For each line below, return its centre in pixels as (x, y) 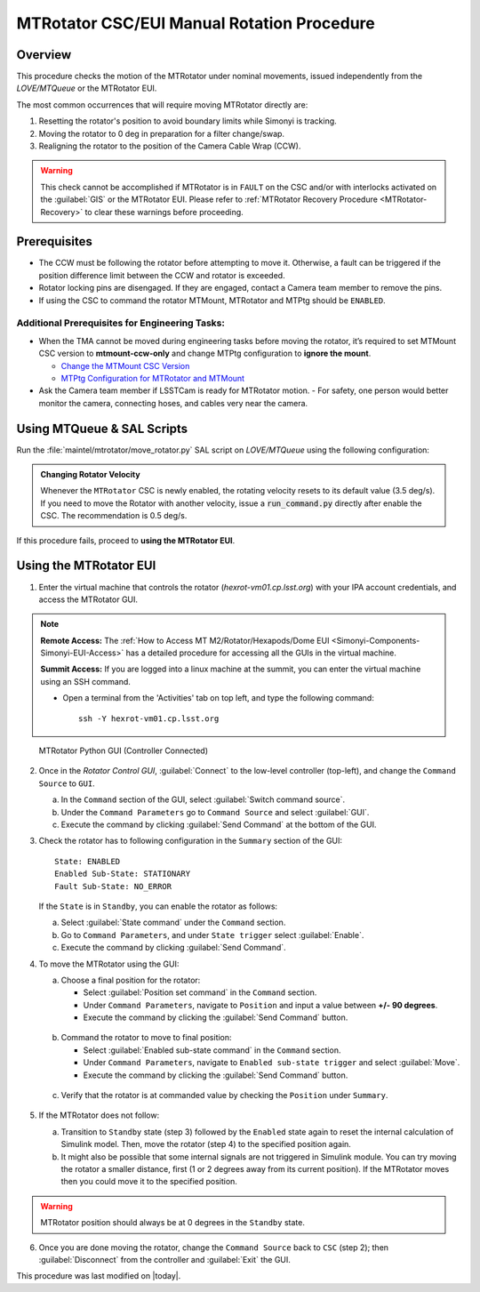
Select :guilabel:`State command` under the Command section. (173, 923)
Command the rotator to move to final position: (146, 1038)
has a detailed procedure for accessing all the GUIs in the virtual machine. (261, 653)
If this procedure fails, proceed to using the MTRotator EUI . (126, 540)
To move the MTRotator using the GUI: (109, 964)
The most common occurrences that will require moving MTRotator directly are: (162, 104)
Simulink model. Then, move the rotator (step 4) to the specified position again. (206, 1144)
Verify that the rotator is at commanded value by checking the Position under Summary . (224, 1095)
